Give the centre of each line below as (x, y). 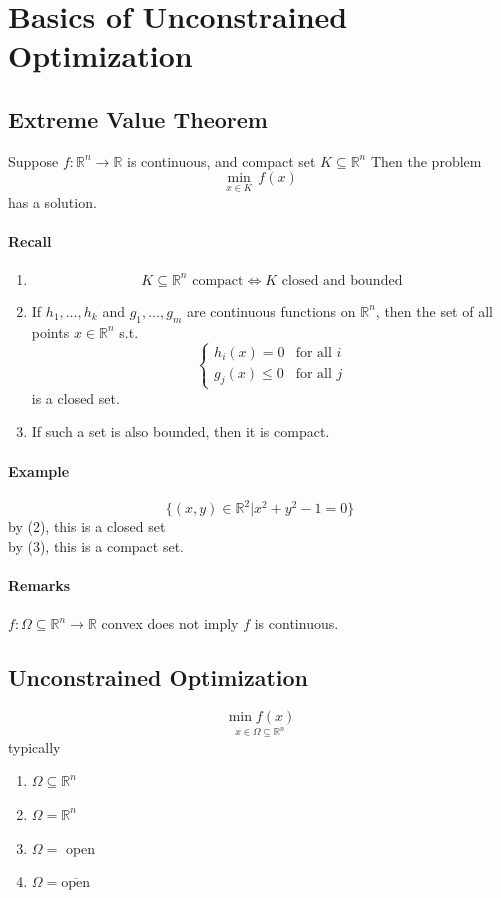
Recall (30, 240)
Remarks (39, 585)
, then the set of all (434, 310)
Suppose (33, 160)
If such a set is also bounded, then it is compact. (180, 431)
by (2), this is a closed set (87, 526)
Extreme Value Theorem (138, 118)
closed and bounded (342, 280)
